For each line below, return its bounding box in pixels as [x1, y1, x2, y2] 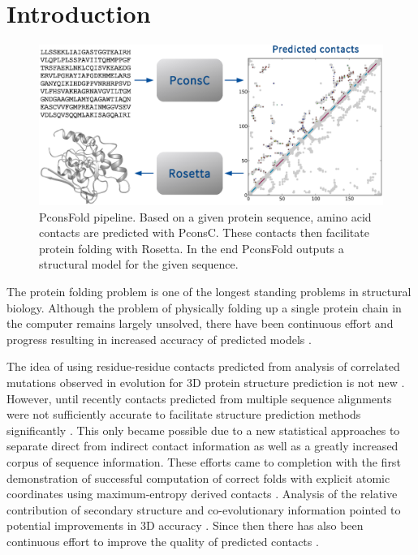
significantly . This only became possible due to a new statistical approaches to [6, 421, 400, 438]
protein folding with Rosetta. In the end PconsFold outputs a [39, 239, 344, 256]
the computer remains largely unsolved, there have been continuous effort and [6, 315, 394, 332]
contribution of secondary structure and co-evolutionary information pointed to [6, 501, 401, 518]
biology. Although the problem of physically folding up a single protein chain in [6, 299, 402, 316]
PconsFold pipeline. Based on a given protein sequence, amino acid [39, 208, 372, 225]
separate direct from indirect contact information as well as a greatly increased [6, 437, 399, 454]
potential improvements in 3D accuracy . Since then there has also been [6, 517, 364, 534]
